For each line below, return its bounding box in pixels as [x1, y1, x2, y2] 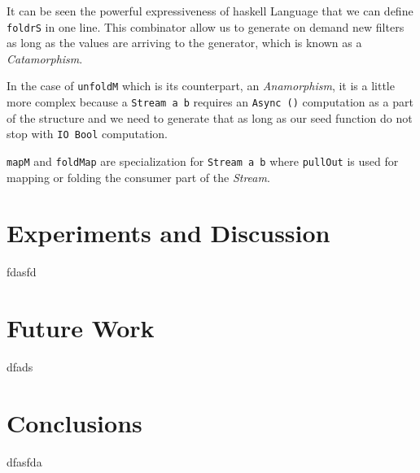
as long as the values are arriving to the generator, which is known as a [7, 34, 362, 51]
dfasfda [7, 453, 42, 470]
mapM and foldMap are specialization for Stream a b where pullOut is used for [7, 153, 399, 169]
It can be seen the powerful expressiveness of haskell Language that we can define [7, 2, 413, 19]
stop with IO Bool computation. [7, 125, 168, 142]
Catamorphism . [7, 50, 83, 67]
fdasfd [7, 263, 37, 280]
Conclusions [7, 406, 142, 439]
